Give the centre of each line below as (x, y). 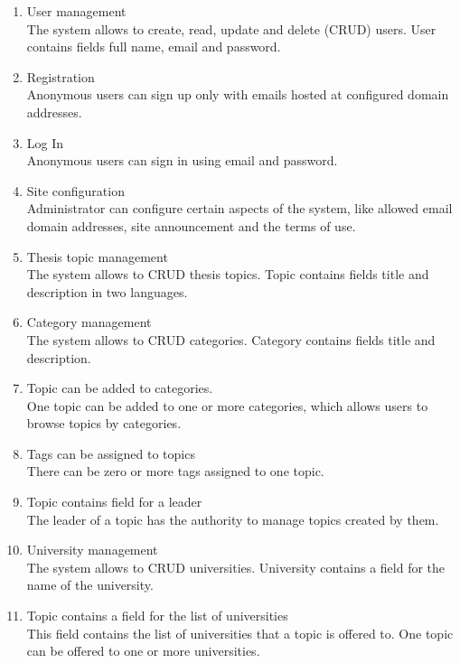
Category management (89, 322)
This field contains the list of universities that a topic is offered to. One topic (240, 633)
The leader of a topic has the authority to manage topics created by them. (233, 519)
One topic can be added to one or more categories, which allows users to (227, 405)
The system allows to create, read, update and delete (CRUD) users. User (231, 28)
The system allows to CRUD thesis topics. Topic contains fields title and (228, 274)
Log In (45, 142)
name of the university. (90, 585)
